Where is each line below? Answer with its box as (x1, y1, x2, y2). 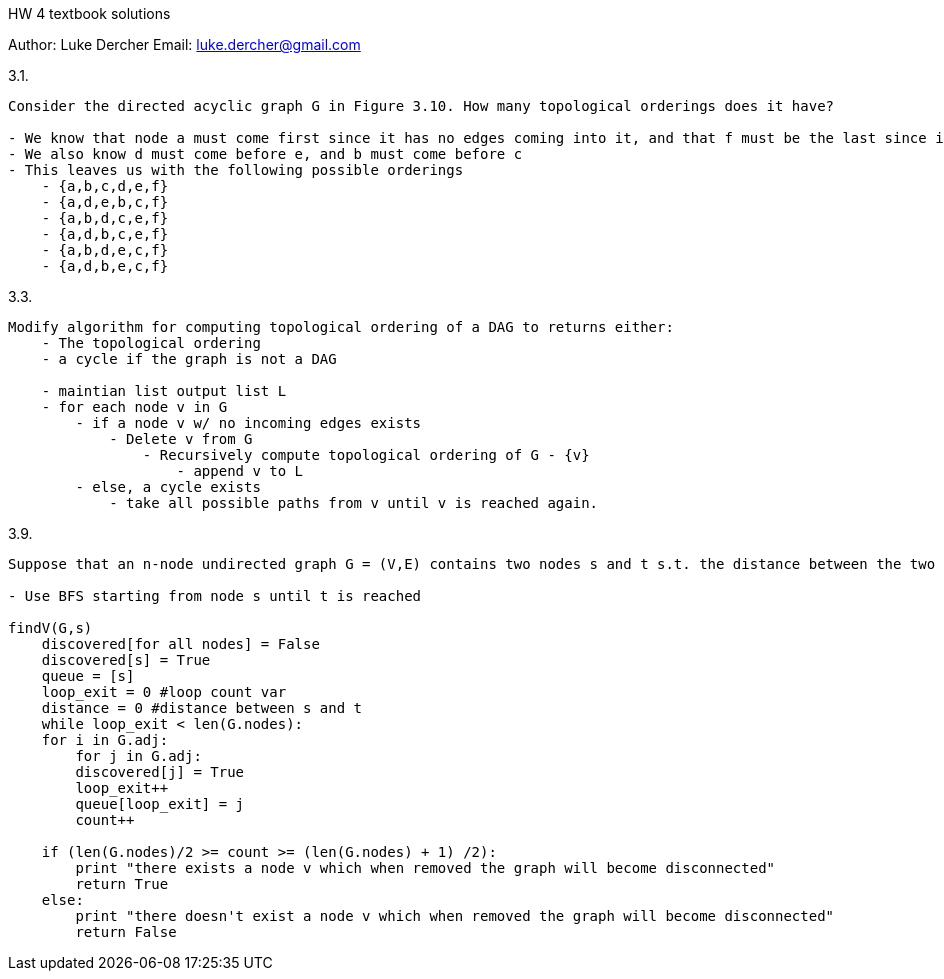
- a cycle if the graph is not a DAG (41, 351, 337, 367)
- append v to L (176, 463, 304, 479)
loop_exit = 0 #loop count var (41, 684, 287, 700)
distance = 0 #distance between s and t (41, 700, 363, 716)
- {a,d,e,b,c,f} (41, 194, 169, 210)
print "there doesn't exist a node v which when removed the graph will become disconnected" (75, 908, 835, 924)
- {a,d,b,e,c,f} (41, 258, 169, 274)
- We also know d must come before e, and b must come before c (8, 146, 523, 162)
